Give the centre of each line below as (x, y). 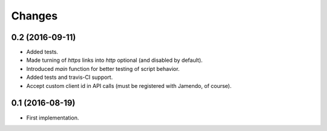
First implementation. (53, 118)
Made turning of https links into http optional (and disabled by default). (114, 60)
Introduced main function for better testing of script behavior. (103, 69)
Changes (34, 16)
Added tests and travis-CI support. (70, 77)
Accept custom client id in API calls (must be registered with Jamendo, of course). (129, 86)
